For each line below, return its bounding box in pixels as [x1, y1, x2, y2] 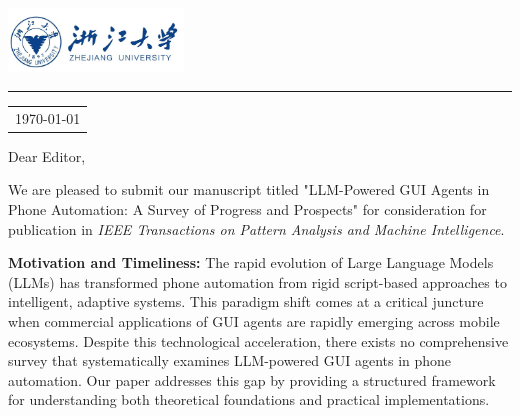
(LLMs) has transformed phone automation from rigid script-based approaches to [8, 271, 507, 292]
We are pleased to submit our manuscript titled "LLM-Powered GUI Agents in [8, 179, 490, 200]
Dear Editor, [8, 145, 86, 166]
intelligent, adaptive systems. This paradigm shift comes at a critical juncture [8, 291, 484, 312]
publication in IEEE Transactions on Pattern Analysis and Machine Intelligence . [8, 218, 505, 239]
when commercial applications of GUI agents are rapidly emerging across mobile [8, 311, 500, 332]
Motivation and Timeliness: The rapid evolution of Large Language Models [8, 252, 494, 273]
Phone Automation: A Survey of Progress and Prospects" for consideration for [8, 199, 487, 220]
